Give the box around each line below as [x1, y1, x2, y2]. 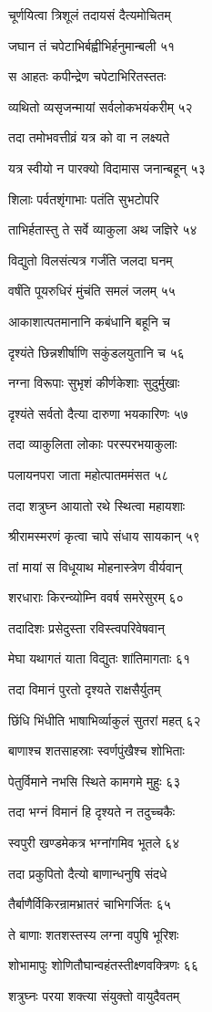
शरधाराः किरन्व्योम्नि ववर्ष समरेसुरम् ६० [8, 588, 184, 607]
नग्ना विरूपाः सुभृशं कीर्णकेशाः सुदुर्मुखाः [8, 373, 180, 392]
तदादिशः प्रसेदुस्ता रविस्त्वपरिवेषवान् [8, 618, 165, 637]
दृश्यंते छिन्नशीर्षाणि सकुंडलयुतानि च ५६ [8, 342, 185, 361]
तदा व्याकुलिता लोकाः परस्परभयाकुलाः [8, 434, 177, 454]
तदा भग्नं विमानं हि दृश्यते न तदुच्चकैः [8, 802, 176, 821]
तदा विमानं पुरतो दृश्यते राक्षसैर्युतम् [8, 680, 161, 699]
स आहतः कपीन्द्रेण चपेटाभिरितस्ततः [8, 67, 167, 86]
